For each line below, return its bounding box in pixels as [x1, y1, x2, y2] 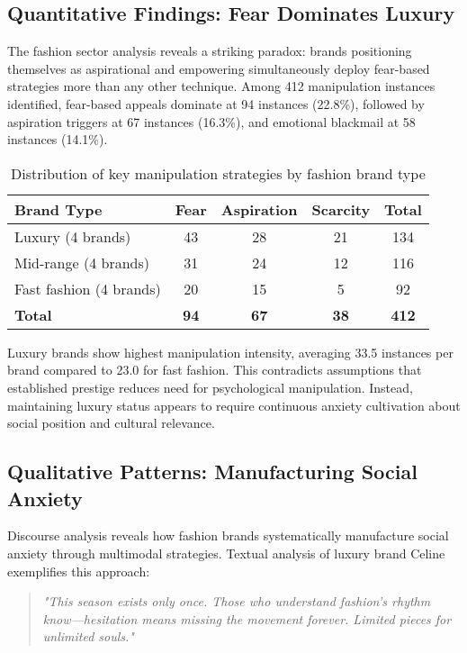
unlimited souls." [42, 627, 134, 646]
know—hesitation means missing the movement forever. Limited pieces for [42, 609, 452, 628]
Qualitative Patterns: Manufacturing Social [7, 458, 418, 485]
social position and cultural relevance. [7, 413, 215, 432]
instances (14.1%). [7, 130, 108, 149]
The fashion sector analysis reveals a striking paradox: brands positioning [7, 41, 412, 60]
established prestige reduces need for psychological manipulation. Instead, [7, 377, 413, 396]
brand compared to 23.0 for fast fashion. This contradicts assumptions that [7, 360, 422, 379]
